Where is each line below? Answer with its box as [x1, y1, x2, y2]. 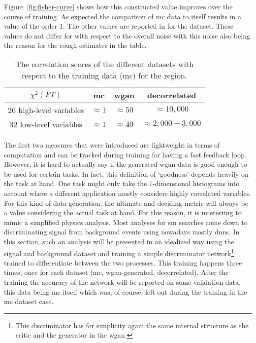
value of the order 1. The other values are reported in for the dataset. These [4, 21, 233, 31]
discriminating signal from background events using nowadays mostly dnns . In [4, 227, 240, 237]
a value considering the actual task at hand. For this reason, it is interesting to [4, 207, 242, 218]
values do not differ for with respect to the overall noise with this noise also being [4, 30, 250, 40]
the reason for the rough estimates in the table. [4, 40, 147, 50]
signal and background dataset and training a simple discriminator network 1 [4, 246, 234, 258]
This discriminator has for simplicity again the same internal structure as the [15, 320, 249, 330]
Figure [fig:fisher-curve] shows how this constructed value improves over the [4, 1, 233, 11]
